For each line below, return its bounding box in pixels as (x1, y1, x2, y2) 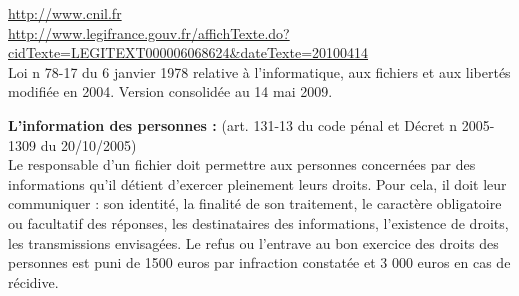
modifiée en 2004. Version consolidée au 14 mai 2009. (8, 81, 333, 102)
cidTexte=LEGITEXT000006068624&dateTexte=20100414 (8, 42, 369, 63)
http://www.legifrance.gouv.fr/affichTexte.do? (8, 22, 290, 43)
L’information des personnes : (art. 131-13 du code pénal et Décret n (8, 114, 457, 135)
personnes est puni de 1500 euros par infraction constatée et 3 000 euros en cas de (8, 252, 511, 273)
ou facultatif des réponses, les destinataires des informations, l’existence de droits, (8, 212, 509, 233)
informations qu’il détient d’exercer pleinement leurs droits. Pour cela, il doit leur (8, 173, 507, 194)
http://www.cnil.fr (8, 3, 122, 23)
